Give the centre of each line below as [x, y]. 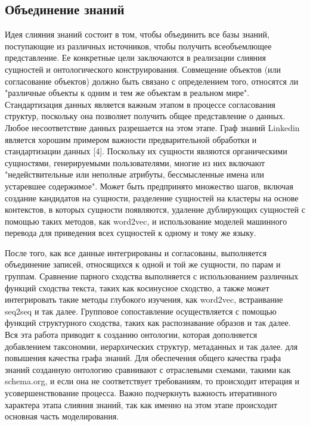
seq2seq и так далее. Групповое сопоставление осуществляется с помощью [141, 311]
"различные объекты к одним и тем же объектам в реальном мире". [127, 93]
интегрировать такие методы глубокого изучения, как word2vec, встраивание [144, 299]
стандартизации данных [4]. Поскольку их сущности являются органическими [146, 151]
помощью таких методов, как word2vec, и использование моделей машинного [146, 221]
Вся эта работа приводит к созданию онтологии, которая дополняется [131, 335]
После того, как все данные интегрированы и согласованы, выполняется [136, 252]
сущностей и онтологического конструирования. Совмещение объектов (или [143, 69]
